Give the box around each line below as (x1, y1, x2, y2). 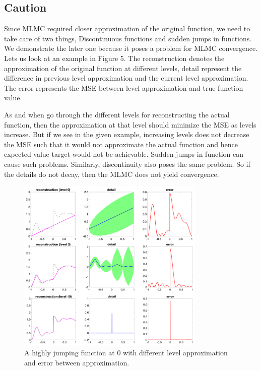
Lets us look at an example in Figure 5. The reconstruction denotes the (4, 52, 225, 63)
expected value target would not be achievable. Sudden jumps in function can (4, 149, 243, 159)
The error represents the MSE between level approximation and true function (4, 82, 243, 93)
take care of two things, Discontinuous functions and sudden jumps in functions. (4, 33, 252, 43)
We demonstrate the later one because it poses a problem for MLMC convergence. (4, 43, 258, 53)
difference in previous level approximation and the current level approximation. (4, 73, 248, 83)
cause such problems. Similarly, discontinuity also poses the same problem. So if (4, 158, 250, 169)
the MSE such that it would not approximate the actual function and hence (4, 139, 238, 149)
